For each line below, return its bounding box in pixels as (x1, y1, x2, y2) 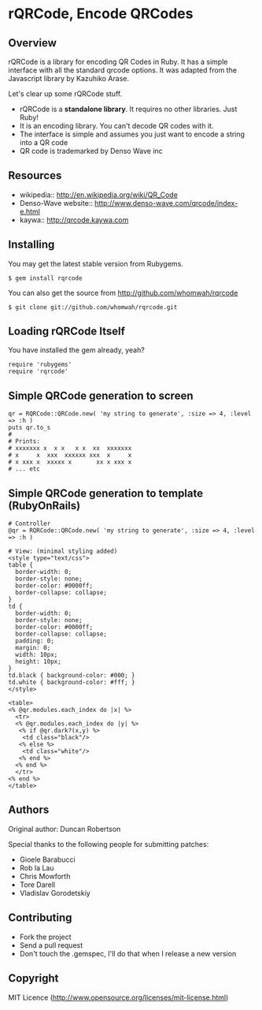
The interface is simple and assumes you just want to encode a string (19, 129, 245, 139)
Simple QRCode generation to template (8, 486, 203, 500)
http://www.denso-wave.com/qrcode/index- (94, 198, 238, 207)
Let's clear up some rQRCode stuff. (8, 89, 123, 99)
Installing (8, 238, 55, 252)
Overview (8, 36, 57, 50)
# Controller (8, 520, 51, 528)
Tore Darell (19, 880, 56, 889)
